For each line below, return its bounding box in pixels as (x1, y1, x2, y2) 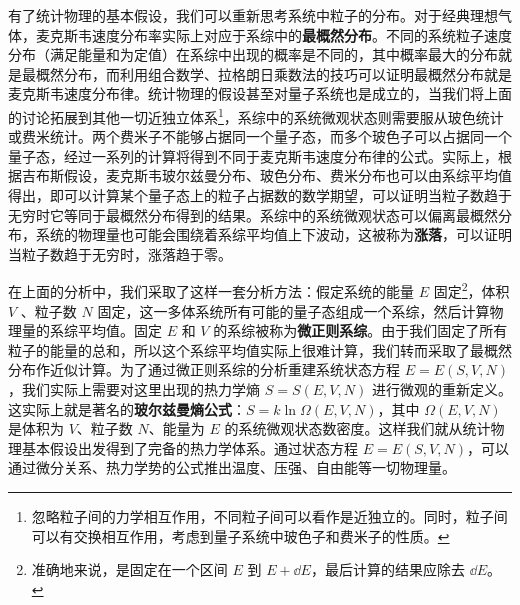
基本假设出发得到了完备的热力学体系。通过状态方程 (21, 437, 358, 458)
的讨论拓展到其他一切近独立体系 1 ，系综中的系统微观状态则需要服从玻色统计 (8, 103, 504, 127)
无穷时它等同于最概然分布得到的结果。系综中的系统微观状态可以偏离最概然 (8, 204, 498, 225)
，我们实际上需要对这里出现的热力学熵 (8, 379, 260, 399)
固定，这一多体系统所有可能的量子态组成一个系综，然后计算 (97, 300, 490, 321)
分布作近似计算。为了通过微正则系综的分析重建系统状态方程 (8, 359, 400, 380)
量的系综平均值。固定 (21, 320, 162, 341)
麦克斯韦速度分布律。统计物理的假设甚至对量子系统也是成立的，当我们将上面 (8, 83, 512, 104)
